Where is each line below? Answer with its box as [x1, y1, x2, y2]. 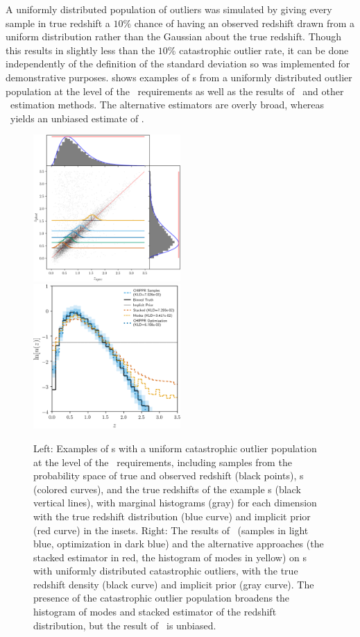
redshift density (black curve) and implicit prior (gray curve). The [33, 577, 314, 591]
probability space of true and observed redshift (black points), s [33, 468, 304, 483]
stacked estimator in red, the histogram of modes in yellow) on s [33, 549, 307, 564]
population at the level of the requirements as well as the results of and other [6, 83, 344, 98]
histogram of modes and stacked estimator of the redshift [33, 604, 277, 619]
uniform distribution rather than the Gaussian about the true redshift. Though [6, 29, 342, 44]
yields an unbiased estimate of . [10, 110, 144, 125]
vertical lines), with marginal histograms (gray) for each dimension [33, 495, 317, 510]
